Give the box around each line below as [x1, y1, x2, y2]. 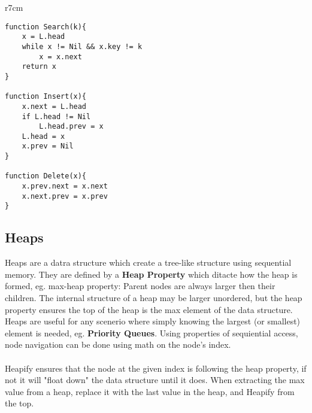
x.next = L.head [22, 102, 87, 111]
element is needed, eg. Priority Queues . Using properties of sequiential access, [5, 326, 298, 339]
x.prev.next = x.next [22, 182, 108, 191]
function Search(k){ [5, 22, 87, 31]
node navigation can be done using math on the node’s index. [5, 338, 231, 351]
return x [22, 62, 56, 71]
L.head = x [22, 132, 65, 141]
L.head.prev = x [39, 122, 104, 131]
